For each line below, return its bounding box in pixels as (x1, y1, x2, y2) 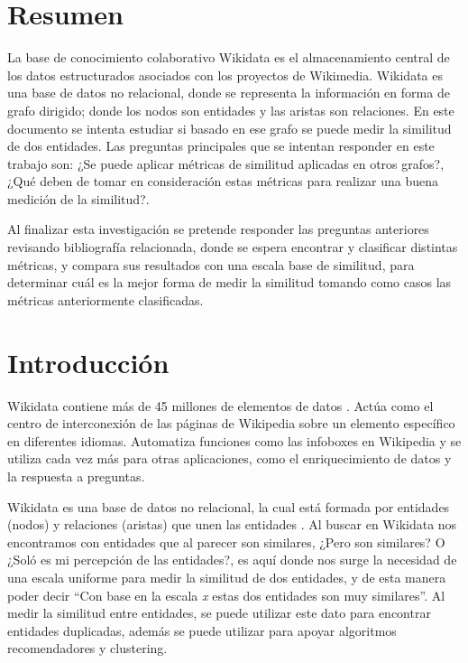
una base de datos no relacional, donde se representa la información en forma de (7, 83, 450, 102)
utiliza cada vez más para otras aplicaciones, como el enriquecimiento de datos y (7, 449, 452, 468)
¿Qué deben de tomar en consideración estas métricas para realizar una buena (7, 172, 439, 191)
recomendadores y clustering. (7, 639, 168, 658)
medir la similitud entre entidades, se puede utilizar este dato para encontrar (7, 603, 431, 622)
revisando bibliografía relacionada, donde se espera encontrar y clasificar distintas (7, 238, 458, 257)
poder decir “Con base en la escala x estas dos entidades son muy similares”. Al (7, 585, 445, 604)
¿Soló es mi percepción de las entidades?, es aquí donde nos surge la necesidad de (7, 550, 457, 569)
